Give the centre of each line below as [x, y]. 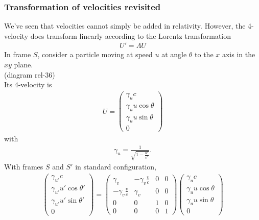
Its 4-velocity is [28, 84]
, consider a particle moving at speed [95, 54]
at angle [174, 54]
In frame [18, 54]
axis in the [239, 54]
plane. [23, 65]
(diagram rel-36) [30, 74]
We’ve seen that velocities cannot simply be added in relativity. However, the [125, 26]
